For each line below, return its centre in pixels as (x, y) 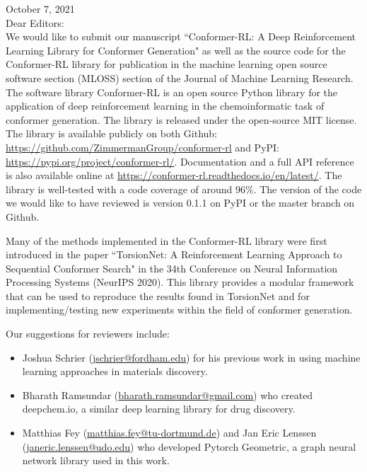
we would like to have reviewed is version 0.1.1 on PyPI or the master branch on (180, 203)
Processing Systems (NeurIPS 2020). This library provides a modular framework (180, 282)
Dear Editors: (35, 22)
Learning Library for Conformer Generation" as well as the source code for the (176, 50)
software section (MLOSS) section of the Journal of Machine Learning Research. (180, 77)
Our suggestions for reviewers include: (88, 334)
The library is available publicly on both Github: (111, 133)
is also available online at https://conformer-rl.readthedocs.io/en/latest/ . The (174, 175)
